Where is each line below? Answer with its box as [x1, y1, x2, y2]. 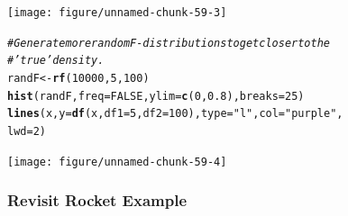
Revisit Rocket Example [7, 189, 188, 211]
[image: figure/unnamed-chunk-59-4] [7, 155, 227, 168]
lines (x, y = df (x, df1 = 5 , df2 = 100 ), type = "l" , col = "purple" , [7, 107, 343, 121]
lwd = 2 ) [7, 124, 46, 138]
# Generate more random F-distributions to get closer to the [7, 36, 331, 49]
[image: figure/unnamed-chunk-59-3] [7, 6, 227, 19]
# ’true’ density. [7, 54, 105, 67]
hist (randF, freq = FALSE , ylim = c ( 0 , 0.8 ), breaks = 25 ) [7, 89, 305, 103]
